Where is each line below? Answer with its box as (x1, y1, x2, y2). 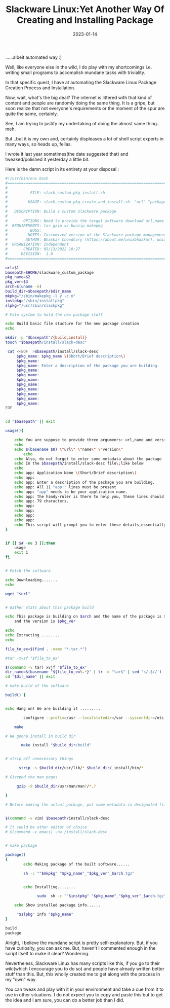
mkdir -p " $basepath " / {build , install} (5, 335, 87, 340)
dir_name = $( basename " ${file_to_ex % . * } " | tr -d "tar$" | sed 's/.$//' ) (5, 669, 162, 675)
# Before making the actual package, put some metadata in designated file (5, 802, 168, 807)
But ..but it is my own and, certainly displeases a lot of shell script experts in (5, 135, 164, 141)
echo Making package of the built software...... (23, 861, 130, 867)
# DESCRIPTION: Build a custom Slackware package (5, 209, 116, 214)
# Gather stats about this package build (5, 605, 94, 610)
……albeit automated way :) (5, 54, 62, 60)
